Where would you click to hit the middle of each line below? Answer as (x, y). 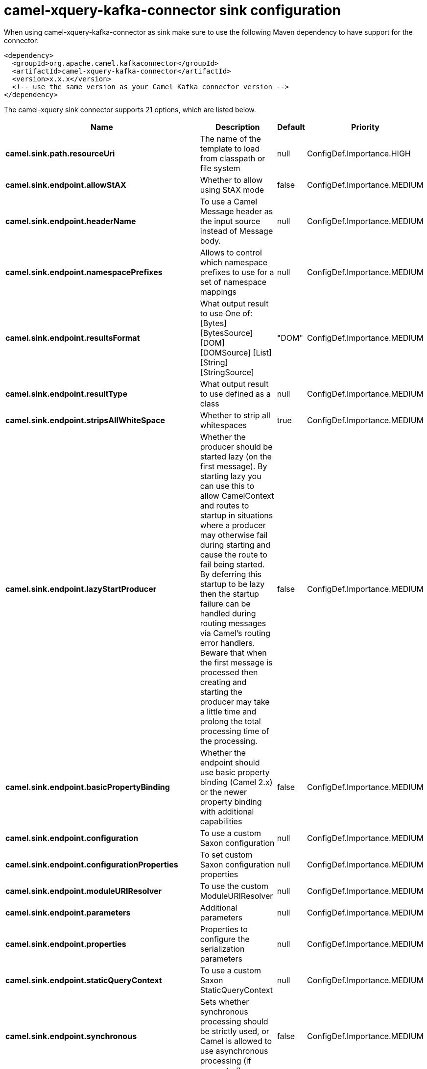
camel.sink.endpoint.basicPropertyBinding (88, 787)
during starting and (235, 545)
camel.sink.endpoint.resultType (66, 394)
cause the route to (234, 554)
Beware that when (233, 652)
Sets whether (225, 1002)
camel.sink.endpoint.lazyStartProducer (81, 589)
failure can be (225, 603)
